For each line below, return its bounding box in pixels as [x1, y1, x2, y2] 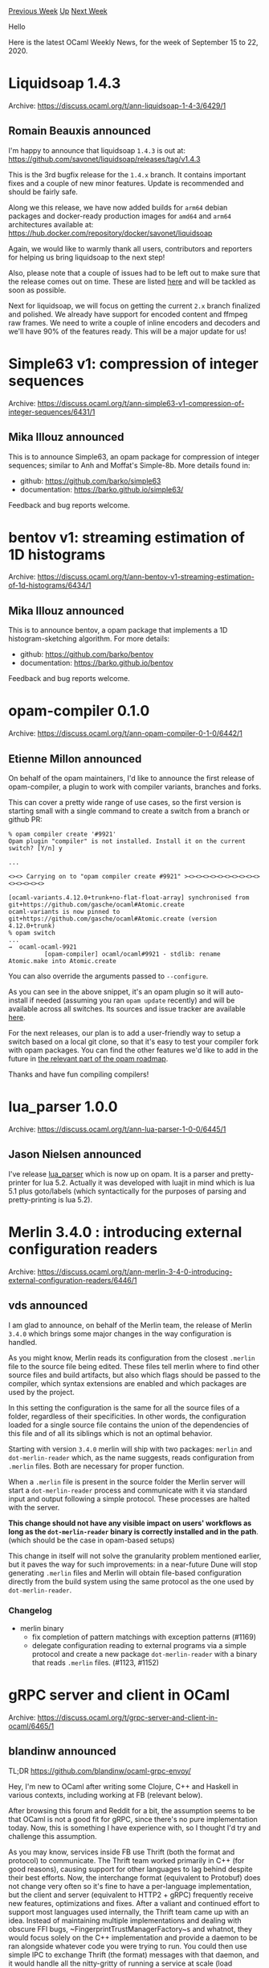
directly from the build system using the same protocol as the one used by [8, 1576, 255, 1586]
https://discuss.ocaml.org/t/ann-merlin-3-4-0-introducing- [37, 1267, 233, 1277]
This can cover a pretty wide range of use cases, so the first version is [8, 798, 242, 807]
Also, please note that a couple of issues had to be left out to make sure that [8, 268, 261, 277]
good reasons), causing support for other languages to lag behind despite [8, 1864, 253, 1874]
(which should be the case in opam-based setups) [8, 1535, 175, 1545]
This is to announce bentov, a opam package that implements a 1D [8, 625, 228, 635]
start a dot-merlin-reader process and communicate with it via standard [8, 1485, 247, 1495]
